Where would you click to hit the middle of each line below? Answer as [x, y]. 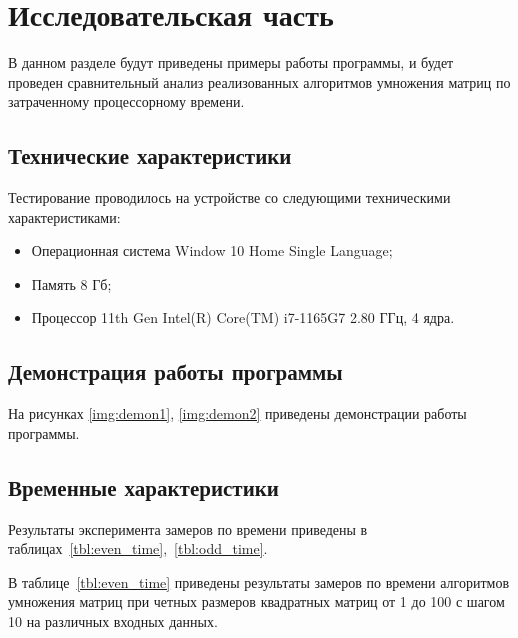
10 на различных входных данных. [113, 621]
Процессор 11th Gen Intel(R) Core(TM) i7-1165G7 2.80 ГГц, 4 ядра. [243, 317]
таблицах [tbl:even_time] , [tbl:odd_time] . [138, 548]
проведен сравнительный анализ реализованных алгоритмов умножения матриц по [259, 81]
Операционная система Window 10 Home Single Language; [212, 250]
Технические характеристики [150, 155]
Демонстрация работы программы [175, 371]
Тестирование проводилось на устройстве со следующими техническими [229, 197]
